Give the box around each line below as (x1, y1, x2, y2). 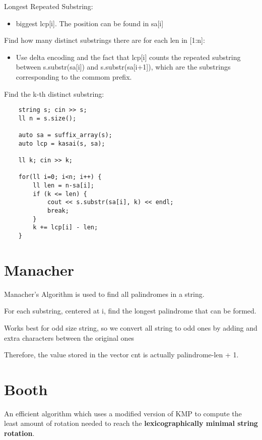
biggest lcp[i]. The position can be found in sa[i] (16, 18, 164, 28)
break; (47, 207, 69, 215)
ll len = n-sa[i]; (33, 182, 94, 190)
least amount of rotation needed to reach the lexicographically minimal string (4, 418, 258, 428)
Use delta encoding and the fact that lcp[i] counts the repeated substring (16, 51, 241, 62)
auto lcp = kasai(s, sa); (18, 140, 105, 147)
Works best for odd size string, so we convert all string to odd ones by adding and (4, 322, 257, 333)
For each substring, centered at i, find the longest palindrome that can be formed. (4, 305, 256, 316)
